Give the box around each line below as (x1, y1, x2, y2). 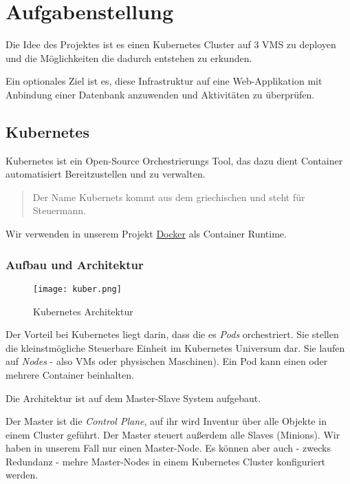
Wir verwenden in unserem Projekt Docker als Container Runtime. (6, 227, 287, 241)
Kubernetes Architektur (33, 304, 133, 318)
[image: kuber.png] (33, 284, 122, 294)
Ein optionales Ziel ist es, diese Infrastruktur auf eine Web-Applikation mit (6, 74, 322, 88)
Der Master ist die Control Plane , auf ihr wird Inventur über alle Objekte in (6, 414, 327, 428)
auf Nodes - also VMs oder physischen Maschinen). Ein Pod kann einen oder (6, 354, 328, 368)
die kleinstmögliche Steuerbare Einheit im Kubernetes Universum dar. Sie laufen (6, 340, 345, 355)
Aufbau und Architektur (6, 255, 144, 273)
